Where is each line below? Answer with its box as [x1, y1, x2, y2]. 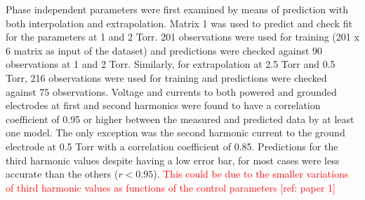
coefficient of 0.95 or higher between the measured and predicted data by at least [6, 111, 354, 126]
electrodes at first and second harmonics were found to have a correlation [6, 98, 321, 113]
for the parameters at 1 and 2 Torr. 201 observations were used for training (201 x [6, 29, 359, 44]
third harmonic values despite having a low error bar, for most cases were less [6, 152, 340, 167]
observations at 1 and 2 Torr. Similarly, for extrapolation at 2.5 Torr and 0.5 [6, 57, 336, 71]
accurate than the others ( [6, 166, 119, 181]
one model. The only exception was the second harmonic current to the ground [6, 125, 345, 140]
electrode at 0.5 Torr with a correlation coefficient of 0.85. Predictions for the [6, 138, 338, 153]
